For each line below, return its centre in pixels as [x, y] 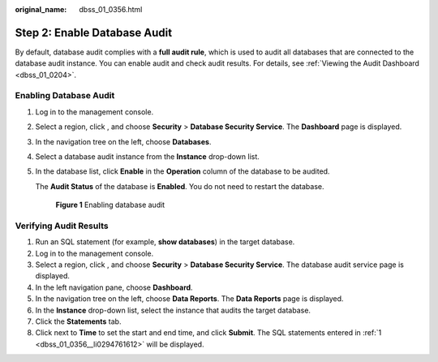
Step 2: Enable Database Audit [94, 32]
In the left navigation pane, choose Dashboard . [114, 287]
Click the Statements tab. [78, 321]
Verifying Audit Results [62, 226]
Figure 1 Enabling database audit [110, 205]
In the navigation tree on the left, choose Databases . [123, 141]
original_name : [41, 9]
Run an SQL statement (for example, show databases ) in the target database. [165, 242]
